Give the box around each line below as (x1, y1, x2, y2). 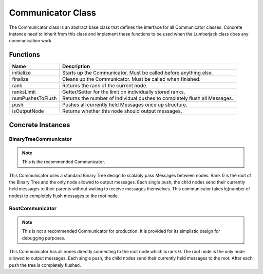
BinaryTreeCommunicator (9, 135, 72, 142)
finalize (12, 76, 29, 83)
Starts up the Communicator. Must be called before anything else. (62, 70, 213, 76)
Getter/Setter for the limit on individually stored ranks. (62, 89, 185, 95)
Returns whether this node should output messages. (62, 108, 182, 114)
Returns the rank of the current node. (62, 82, 148, 89)
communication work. (9, 38, 53, 44)
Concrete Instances (9, 121, 70, 129)
